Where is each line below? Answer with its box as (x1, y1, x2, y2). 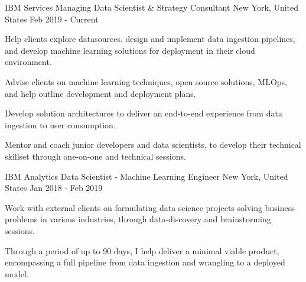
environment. (5, 56, 52, 68)
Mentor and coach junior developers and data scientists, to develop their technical (5, 138, 301, 151)
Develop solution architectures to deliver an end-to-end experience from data (5, 107, 282, 119)
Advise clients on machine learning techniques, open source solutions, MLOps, (5, 75, 287, 87)
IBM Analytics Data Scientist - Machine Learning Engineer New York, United (5, 170, 288, 182)
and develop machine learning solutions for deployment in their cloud (5, 44, 255, 56)
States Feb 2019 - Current (5, 12, 99, 25)
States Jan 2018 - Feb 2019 (5, 181, 103, 194)
